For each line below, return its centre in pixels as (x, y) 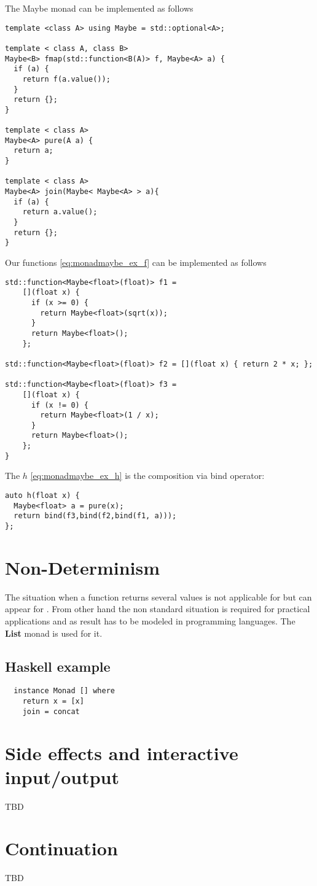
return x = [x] (53, 701)
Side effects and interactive (122, 752)
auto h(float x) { (42, 496)
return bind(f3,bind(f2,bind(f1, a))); (95, 516)
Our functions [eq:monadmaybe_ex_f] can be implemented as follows (136, 262)
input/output (62, 776)
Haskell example (58, 666)
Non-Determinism (83, 567)
